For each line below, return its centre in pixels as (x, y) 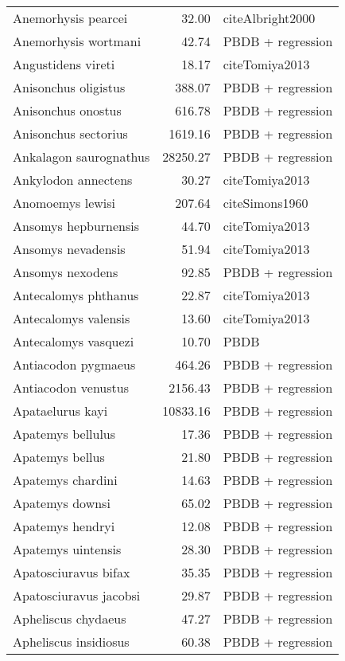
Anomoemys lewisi (64, 203)
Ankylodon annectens (73, 180)
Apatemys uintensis (67, 549)
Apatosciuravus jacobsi (77, 595)
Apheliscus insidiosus (71, 641)
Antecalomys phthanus (76, 295)
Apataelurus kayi (60, 411)
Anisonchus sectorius (70, 133)
